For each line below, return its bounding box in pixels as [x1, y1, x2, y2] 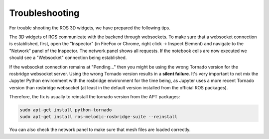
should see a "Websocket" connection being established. [9, 55, 127, 61]
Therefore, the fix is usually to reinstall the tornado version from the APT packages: [9, 94, 180, 100]
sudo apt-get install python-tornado [19, 107, 112, 113]
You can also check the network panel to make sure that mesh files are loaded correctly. [9, 127, 191, 133]
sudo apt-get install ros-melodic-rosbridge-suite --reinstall [19, 114, 178, 120]
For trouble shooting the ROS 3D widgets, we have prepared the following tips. [9, 25, 170, 31]
